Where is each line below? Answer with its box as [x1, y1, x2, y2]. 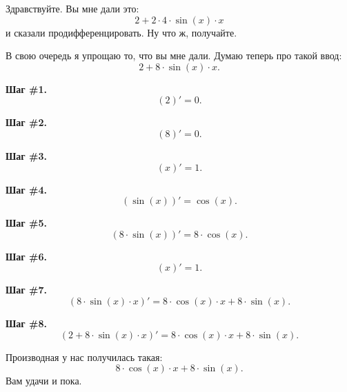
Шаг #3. [6, 148, 48, 163]
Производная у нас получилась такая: [6, 349, 163, 364]
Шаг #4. [6, 182, 48, 196]
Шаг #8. [6, 316, 48, 330]
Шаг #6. [6, 249, 48, 263]
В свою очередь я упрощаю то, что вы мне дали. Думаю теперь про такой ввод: [6, 48, 342, 63]
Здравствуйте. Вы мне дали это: [6, 1, 139, 15]
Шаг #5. [6, 216, 48, 230]
